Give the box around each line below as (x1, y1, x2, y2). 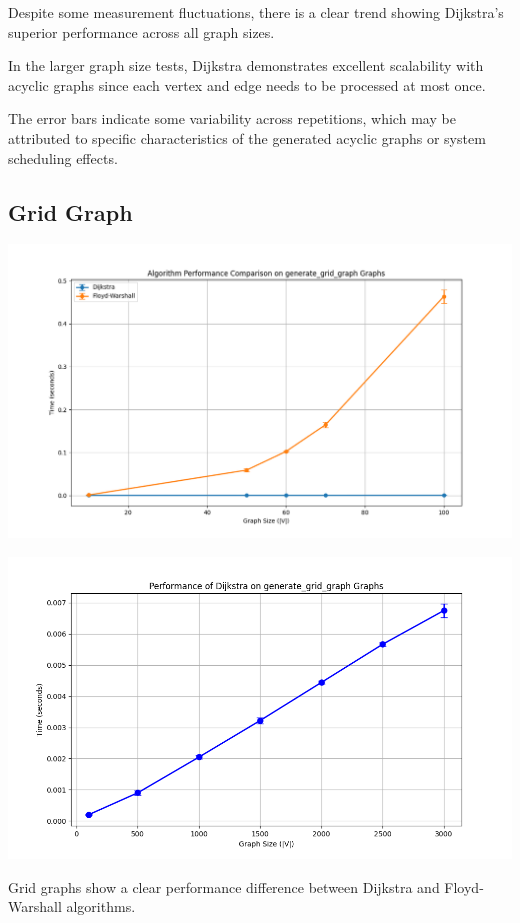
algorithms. (66, 896, 136, 917)
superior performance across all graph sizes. (8, 21, 275, 42)
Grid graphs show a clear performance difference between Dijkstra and (8, 876, 440, 897)
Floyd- (444, 876, 484, 897)
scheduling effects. (8, 147, 118, 168)
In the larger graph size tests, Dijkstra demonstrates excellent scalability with (8, 55, 484, 76)
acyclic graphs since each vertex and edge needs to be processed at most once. (8, 74, 486, 95)
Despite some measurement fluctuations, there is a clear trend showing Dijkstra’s (8, 2, 504, 22)
